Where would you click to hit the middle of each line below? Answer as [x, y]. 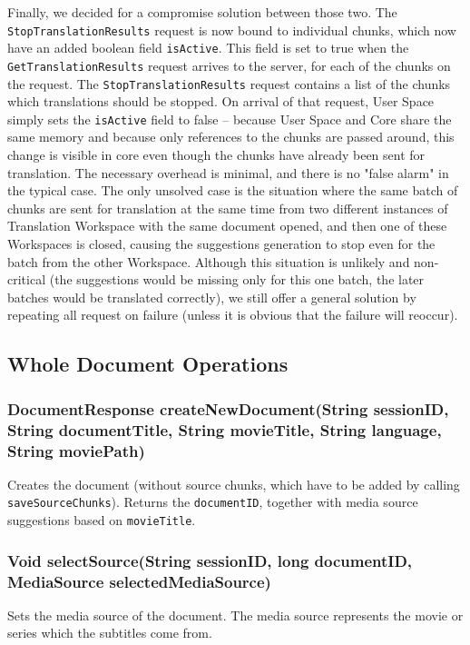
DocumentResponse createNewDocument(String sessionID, [228, 408]
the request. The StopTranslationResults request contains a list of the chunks [229, 83]
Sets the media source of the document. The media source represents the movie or [235, 615]
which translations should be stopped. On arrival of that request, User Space [221, 101]
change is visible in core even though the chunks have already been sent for [216, 155]
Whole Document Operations [148, 364]
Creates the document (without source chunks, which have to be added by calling [234, 484]
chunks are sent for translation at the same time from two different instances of [228, 208]
